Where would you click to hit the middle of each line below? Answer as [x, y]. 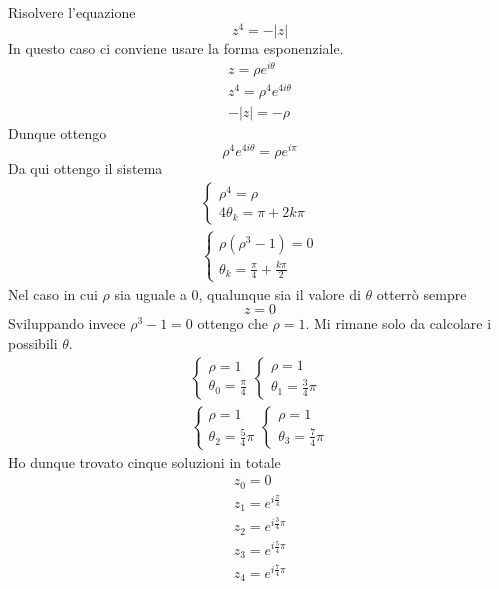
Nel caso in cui [53, 293]
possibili [33, 342]
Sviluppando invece [67, 323]
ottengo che [232, 323]
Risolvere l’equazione [72, 12]
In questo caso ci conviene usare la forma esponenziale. [176, 47]
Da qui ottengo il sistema [85, 168]
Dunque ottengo [57, 132]
